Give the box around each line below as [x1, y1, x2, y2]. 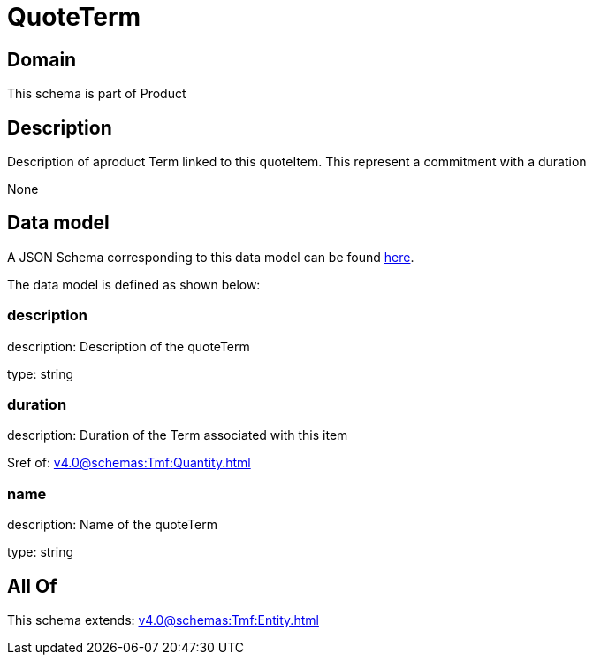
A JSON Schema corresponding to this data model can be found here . [7, 249, 414, 265]
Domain [7, 48, 77, 71]
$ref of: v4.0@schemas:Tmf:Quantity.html [7, 455, 251, 471]
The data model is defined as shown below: [7, 276, 261, 292]
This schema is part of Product [7, 86, 186, 102]
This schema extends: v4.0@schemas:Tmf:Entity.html [7, 612, 319, 627]
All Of [7, 574, 57, 597]
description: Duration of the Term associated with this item [7, 427, 348, 443]
